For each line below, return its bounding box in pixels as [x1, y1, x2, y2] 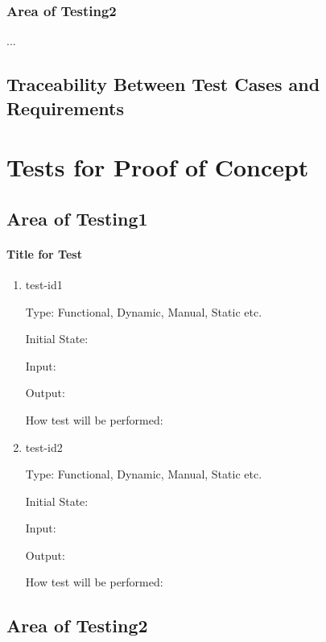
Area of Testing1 [6, 205, 148, 230]
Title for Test [6, 245, 82, 262]
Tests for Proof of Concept [6, 151, 309, 184]
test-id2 [25, 438, 63, 455]
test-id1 [25, 275, 63, 292]
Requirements [6, 95, 124, 120]
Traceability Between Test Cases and [6, 72, 320, 97]
